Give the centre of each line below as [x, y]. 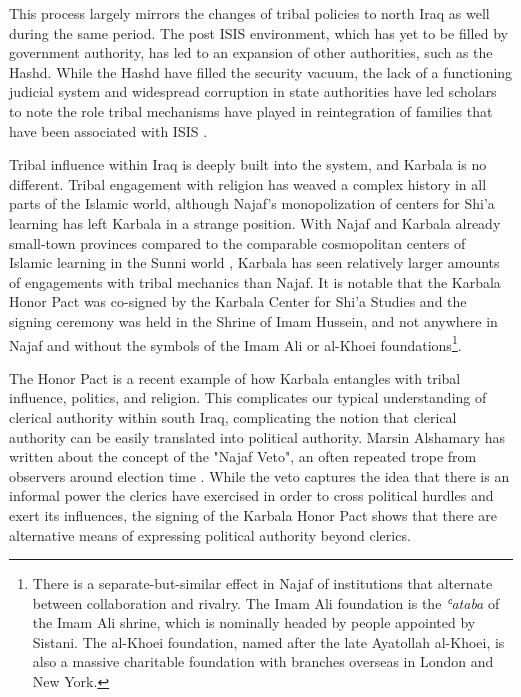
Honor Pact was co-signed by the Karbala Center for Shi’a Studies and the [238, 301]
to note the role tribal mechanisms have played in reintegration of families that [251, 110]
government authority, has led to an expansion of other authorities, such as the [251, 52]
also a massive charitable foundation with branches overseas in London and [263, 661]
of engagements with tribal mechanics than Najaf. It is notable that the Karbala [255, 281]
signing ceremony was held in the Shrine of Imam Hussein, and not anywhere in [253, 320]
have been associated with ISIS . [108, 130]
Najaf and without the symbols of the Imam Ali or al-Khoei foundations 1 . [235, 343]
